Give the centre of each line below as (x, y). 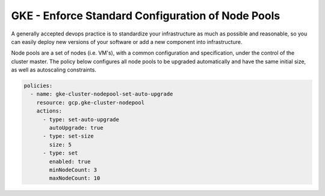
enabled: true (70, 161)
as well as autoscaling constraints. (54, 70)
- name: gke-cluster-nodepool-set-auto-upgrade (102, 94)
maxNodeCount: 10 (75, 178)
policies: (38, 86)
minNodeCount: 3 (73, 170)
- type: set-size (69, 136)
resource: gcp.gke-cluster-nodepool (90, 103)
